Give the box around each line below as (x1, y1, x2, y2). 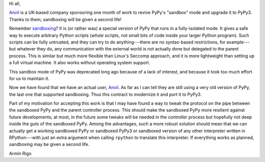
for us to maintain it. (9, 75, 50, 81)
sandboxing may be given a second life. (9, 141, 90, 147)
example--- (226, 39, 250, 45)
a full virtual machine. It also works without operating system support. (9, 60, 151, 66)
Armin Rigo (9, 150, 32, 156)
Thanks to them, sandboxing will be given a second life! (9, 16, 122, 22)
